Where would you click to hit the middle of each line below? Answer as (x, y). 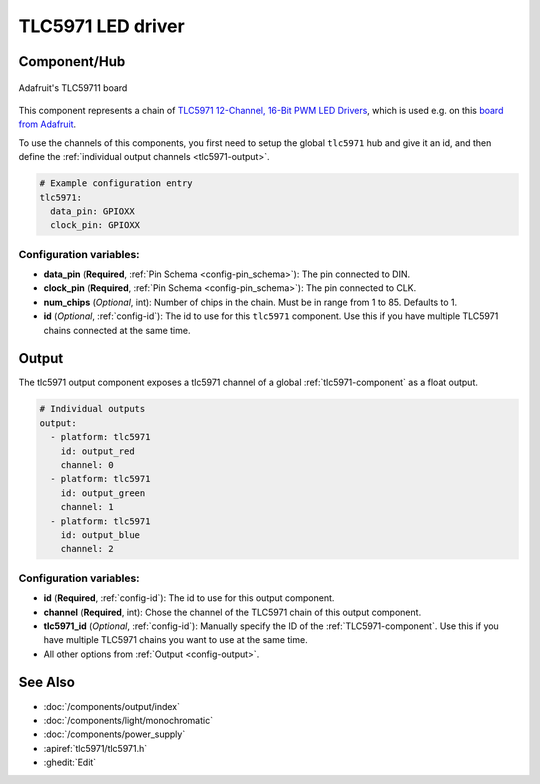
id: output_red (97, 451)
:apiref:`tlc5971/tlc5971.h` (95, 748)
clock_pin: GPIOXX (95, 225)
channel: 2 (87, 549)
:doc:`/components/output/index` (111, 706)
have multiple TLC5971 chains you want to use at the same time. (176, 640)
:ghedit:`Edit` (70, 762)
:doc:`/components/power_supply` (114, 734)
